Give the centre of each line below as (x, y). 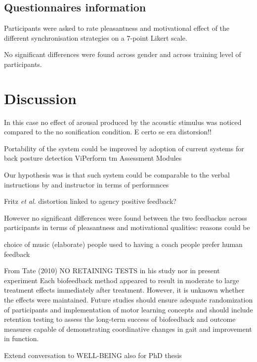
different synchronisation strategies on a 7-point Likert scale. (96, 37)
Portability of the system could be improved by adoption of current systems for (124, 148)
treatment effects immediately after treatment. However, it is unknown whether (124, 290)
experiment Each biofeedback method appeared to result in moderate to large (122, 280)
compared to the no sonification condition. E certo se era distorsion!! (108, 132)
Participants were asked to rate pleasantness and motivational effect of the (117, 28)
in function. (21, 338)
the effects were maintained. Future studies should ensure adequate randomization (128, 300)
